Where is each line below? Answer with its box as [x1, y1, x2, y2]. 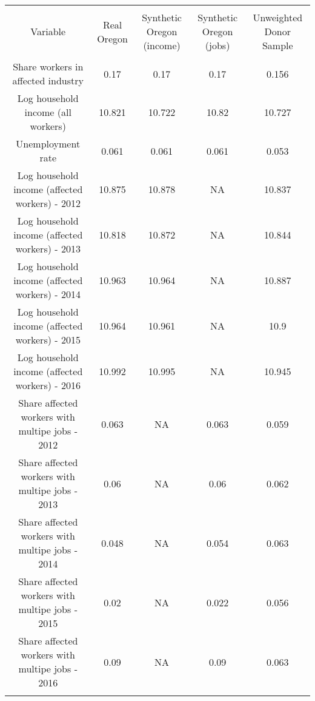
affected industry [12, 73, 84, 87]
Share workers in [13, 59, 84, 73]
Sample [262, 38, 293, 52]
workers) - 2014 [15, 287, 81, 301]
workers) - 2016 [15, 378, 81, 392]
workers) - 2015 [15, 333, 81, 347]
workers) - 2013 [15, 242, 81, 256]
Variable [30, 24, 66, 38]
